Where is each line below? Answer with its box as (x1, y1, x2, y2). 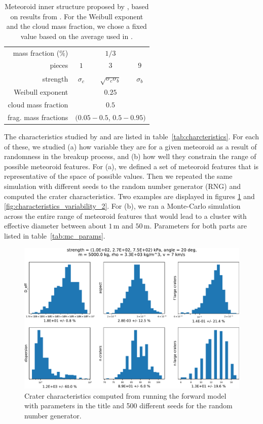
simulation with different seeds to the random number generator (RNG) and (4, 181, 241, 191)
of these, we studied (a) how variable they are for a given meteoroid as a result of (4, 141, 257, 151)
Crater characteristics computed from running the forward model (24, 390, 227, 401)
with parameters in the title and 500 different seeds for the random (24, 400, 233, 411)
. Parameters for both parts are (149, 220, 247, 231)
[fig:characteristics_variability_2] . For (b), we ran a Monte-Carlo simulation (4, 201, 241, 211)
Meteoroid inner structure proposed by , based (5, 1, 149, 11)
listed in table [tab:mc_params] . (4, 230, 105, 241)
